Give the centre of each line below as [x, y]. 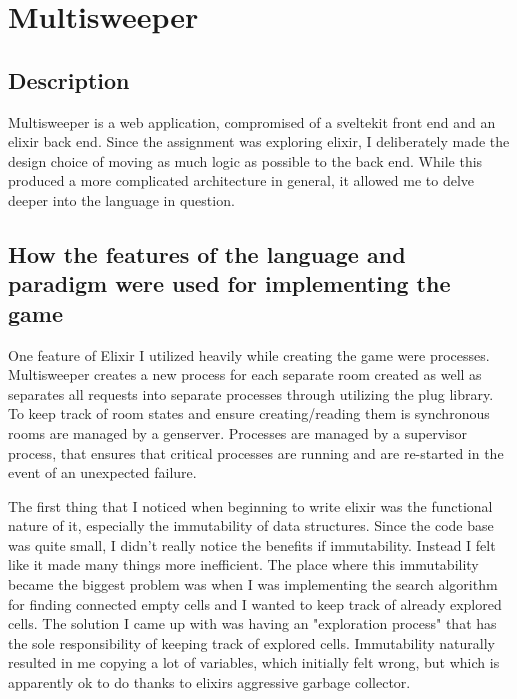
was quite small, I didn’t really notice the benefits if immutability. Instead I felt [252, 544]
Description [69, 79]
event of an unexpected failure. [102, 472]
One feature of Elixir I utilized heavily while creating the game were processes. [249, 354]
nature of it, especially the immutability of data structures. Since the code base [251, 525]
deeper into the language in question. [121, 199]
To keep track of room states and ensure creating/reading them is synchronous [249, 413]
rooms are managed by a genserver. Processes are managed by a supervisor [238, 432]
